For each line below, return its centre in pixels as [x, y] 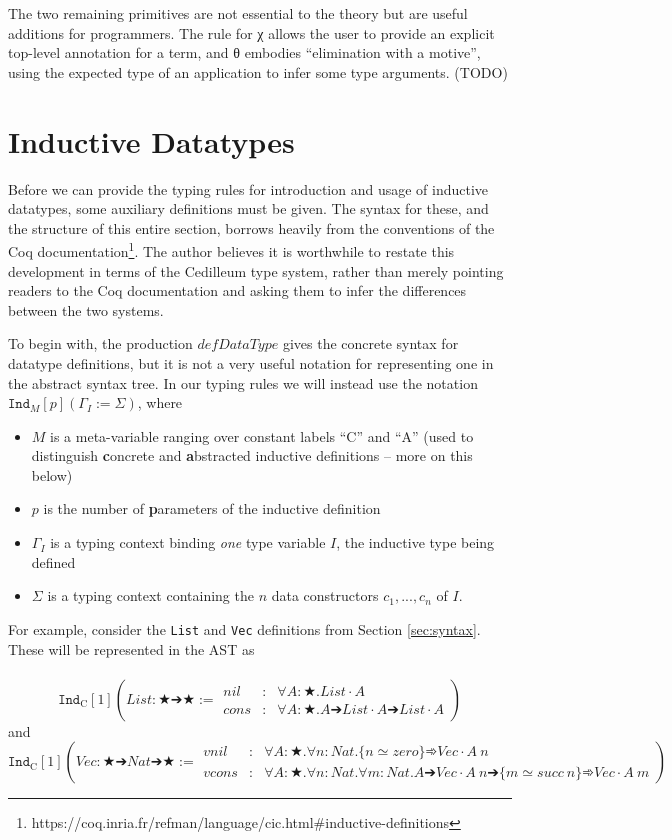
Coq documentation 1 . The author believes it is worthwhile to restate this [231, 249]
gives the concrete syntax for [370, 343]
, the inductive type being [415, 542]
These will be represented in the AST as [131, 648]
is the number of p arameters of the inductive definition [212, 508]
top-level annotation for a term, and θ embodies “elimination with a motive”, [244, 52]
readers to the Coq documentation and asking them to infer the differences [237, 290]
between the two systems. [86, 309]
